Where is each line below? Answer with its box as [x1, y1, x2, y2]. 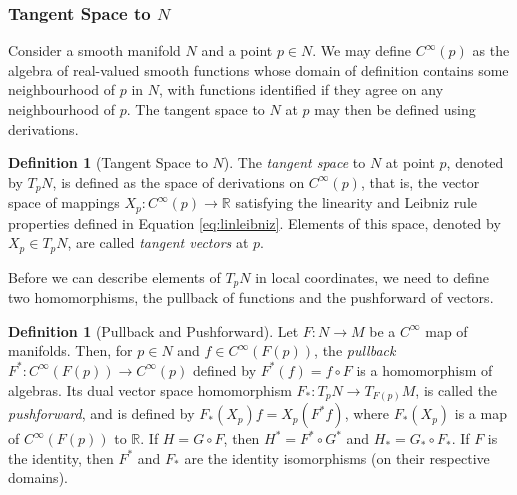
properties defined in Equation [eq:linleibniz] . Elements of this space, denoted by [8, 212, 501, 233]
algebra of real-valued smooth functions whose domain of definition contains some [8, 59, 509, 80]
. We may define [312, 40, 412, 61]
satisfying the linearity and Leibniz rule [235, 192, 478, 213]
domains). [8, 467, 68, 488]
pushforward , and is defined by [8, 403, 195, 424]
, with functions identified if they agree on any [159, 79, 444, 100]
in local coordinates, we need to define [255, 266, 490, 287]
